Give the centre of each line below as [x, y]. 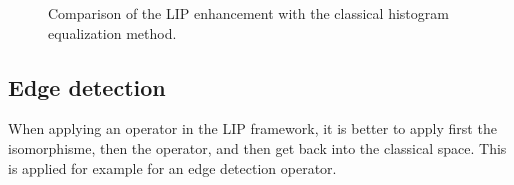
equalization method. [112, 32]
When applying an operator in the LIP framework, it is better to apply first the [252, 128]
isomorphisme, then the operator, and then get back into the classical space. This [257, 147]
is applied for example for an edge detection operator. [172, 167]
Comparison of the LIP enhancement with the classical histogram [248, 13]
